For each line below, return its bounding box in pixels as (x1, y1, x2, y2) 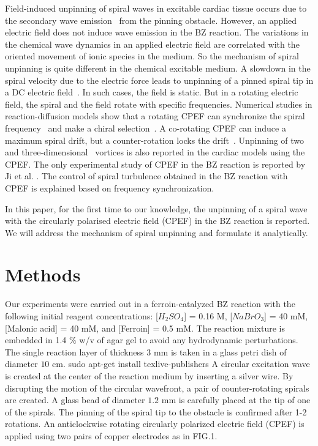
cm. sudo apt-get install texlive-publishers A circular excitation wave (52, 357, 310, 370)
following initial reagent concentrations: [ (5, 310, 158, 322)
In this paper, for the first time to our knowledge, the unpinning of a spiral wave (5, 202, 308, 215)
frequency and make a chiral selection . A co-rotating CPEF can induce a (5, 121, 286, 134)
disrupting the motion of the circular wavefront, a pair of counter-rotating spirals (5, 381, 309, 394)
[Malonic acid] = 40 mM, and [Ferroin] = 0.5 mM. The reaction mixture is (5, 321, 286, 334)
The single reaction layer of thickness (5, 345, 144, 358)
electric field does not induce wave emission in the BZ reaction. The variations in (5, 26, 309, 39)
